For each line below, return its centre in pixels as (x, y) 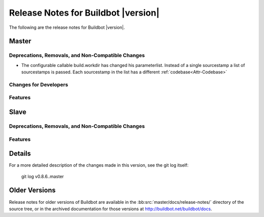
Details (20, 154)
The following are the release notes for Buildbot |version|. (67, 27)
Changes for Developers (39, 85)
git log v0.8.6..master (43, 176)
